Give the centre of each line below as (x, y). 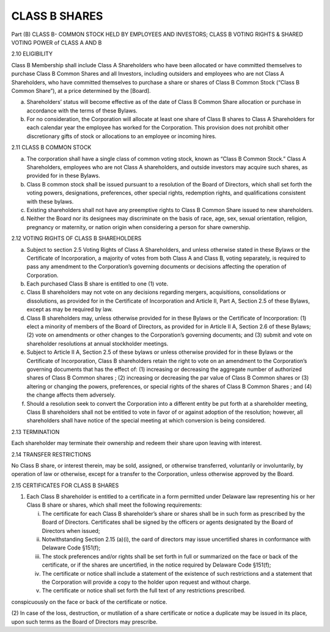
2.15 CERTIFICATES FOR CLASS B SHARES (65, 485)
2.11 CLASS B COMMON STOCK (51, 147)
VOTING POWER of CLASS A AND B (57, 42)
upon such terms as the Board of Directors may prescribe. (85, 622)
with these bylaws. (50, 201)
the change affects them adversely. (71, 395)
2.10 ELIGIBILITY (32, 54)
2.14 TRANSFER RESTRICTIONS (51, 454)
